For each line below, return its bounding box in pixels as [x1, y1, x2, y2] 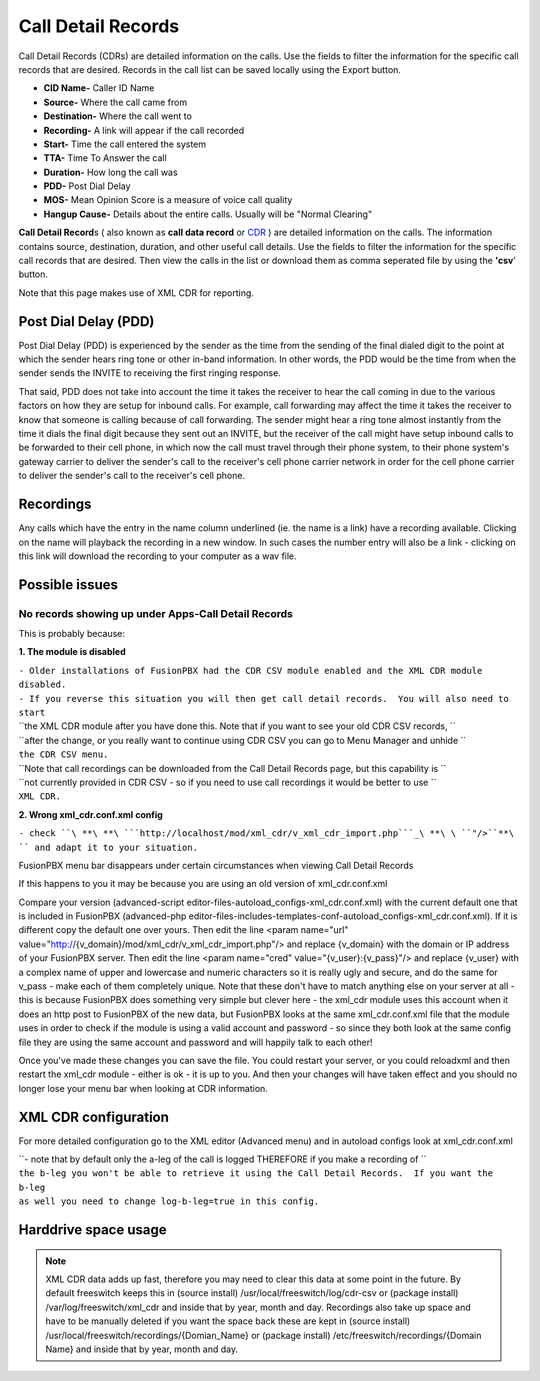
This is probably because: [18, 628, 125, 640]
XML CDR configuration [18, 1108, 170, 1125]
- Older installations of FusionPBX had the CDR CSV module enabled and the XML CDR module [18, 665, 483, 676]
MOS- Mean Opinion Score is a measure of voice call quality [43, 194, 293, 206]
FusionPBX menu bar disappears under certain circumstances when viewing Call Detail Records [18, 859, 414, 871]
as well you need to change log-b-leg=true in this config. [18, 1196, 320, 1207]
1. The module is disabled [18, 646, 126, 658]
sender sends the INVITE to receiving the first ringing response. [18, 367, 282, 379]
